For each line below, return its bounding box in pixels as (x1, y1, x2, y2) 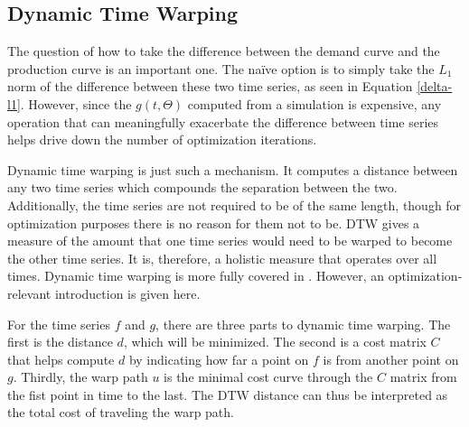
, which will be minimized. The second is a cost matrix (123, 332, 427, 351)
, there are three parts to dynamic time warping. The (155, 314, 451, 333)
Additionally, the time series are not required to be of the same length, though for (7, 195, 462, 214)
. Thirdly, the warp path (13, 367, 148, 386)
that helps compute (7, 349, 115, 368)
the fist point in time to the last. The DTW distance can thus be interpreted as (7, 385, 448, 404)
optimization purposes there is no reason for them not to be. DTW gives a (7, 213, 420, 232)
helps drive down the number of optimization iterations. (7, 130, 317, 149)
